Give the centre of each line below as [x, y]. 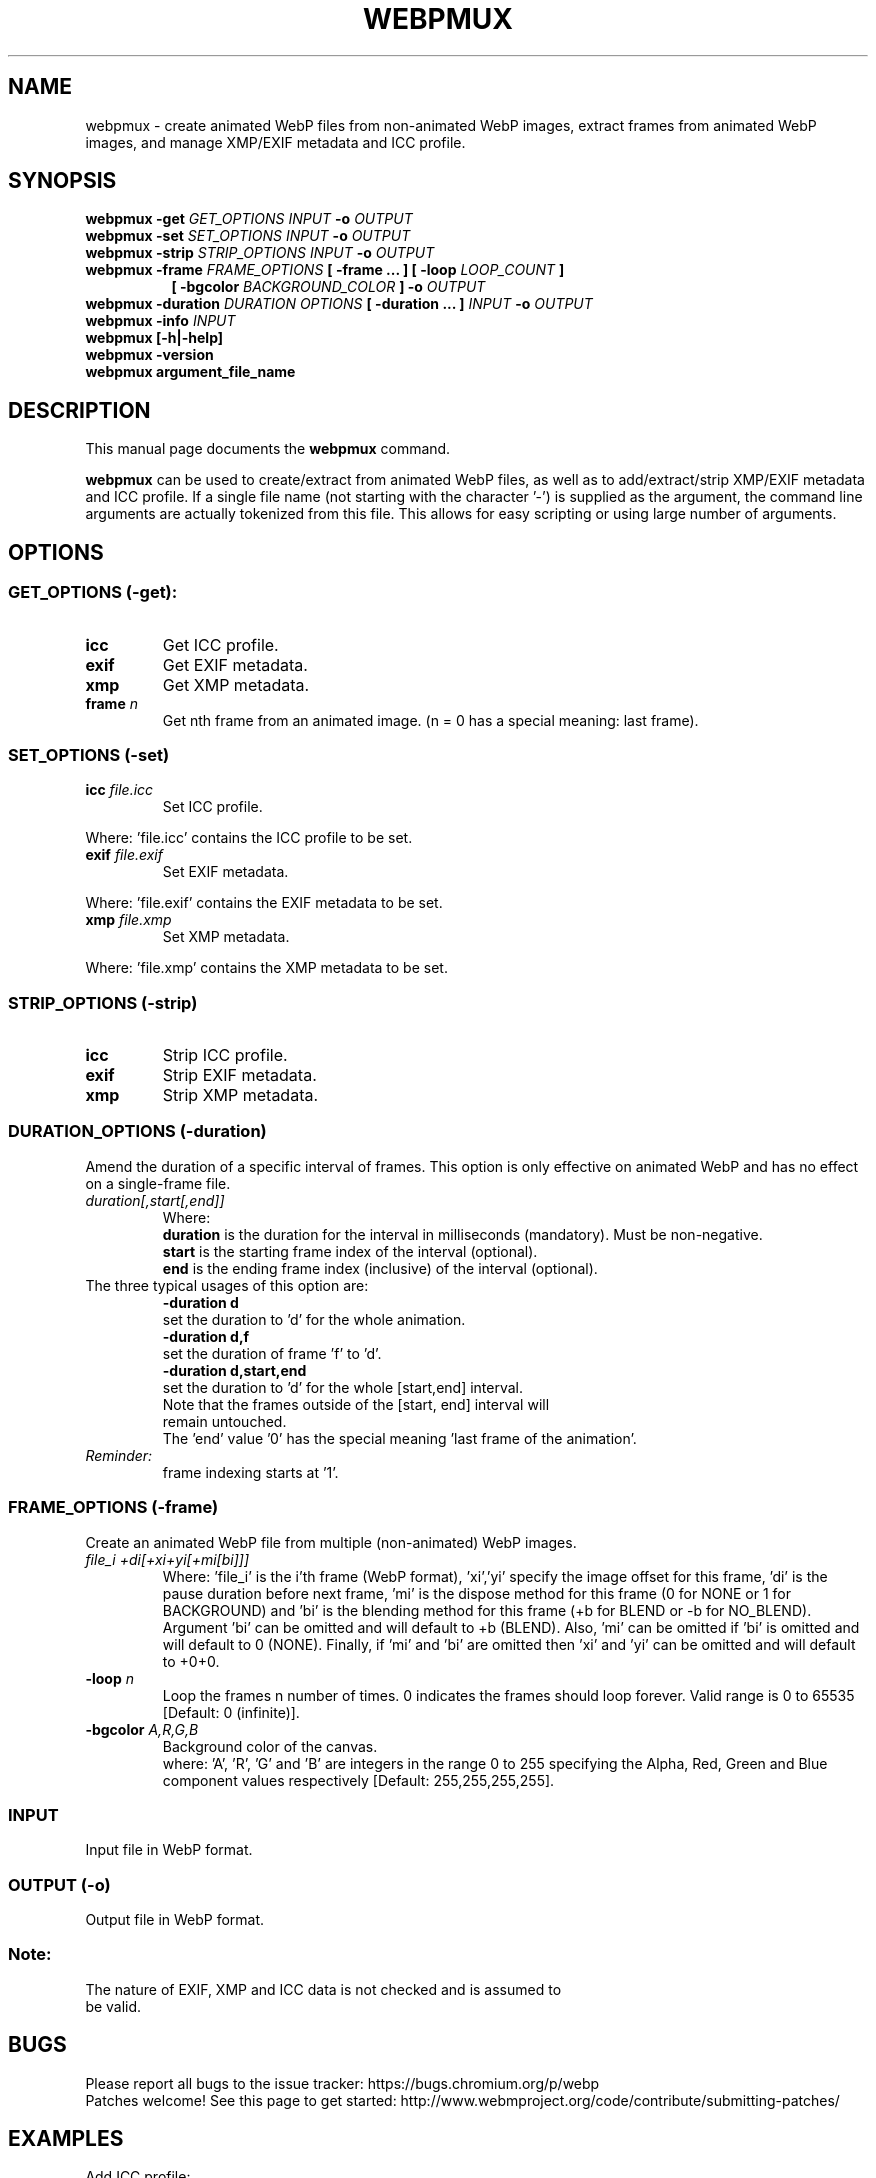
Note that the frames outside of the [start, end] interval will [356, 1404]
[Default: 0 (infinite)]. [231, 1712]
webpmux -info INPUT [160, 321]
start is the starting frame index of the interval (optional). [350, 1251]
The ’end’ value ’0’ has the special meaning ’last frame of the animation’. [399, 1438]
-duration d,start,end [234, 1370]
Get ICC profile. [220, 644]
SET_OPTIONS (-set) [89, 754]
